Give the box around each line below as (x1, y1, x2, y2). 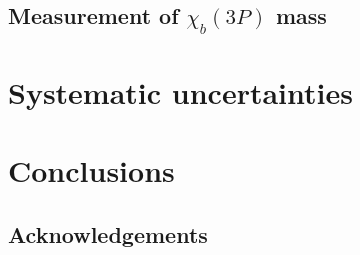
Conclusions (8, 150, 175, 191)
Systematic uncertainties (8, 71, 353, 112)
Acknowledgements (8, 218, 208, 249)
